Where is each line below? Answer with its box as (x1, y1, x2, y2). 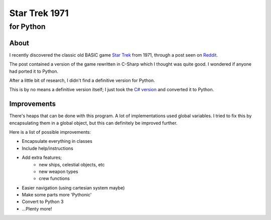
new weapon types (39, 168, 78, 174)
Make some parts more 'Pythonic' (22, 192, 92, 198)
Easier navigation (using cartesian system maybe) (22, 184, 125, 190)
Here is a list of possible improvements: (9, 129, 91, 135)
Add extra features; (22, 154, 62, 160)
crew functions (39, 175, 70, 181)
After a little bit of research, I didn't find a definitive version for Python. (9, 77, 155, 83)
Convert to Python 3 (22, 198, 64, 205)
